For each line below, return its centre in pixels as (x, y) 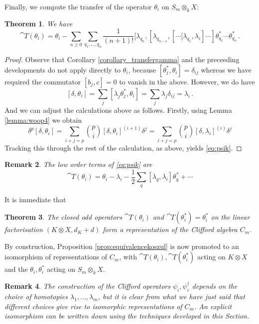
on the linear (230, 217)
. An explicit (213, 306)
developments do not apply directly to (63, 69)
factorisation (24, 229)
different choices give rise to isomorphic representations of (93, 306)
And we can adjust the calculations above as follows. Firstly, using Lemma (118, 110)
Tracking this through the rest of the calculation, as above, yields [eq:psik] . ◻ (123, 147)
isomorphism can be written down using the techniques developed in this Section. (127, 316)
